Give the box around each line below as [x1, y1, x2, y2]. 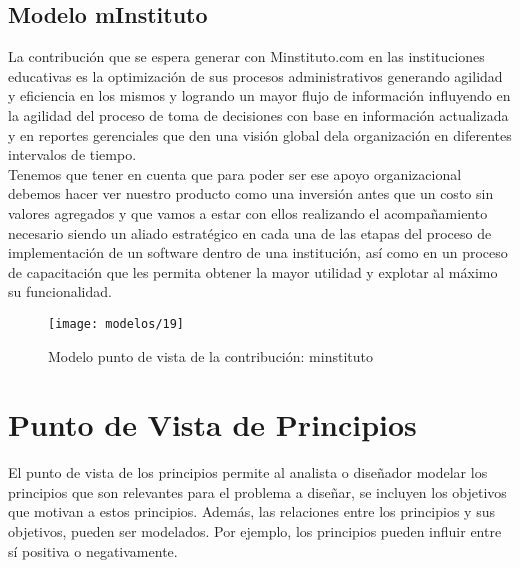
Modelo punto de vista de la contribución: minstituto [48, 345, 373, 366]
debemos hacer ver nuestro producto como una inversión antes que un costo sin [8, 183, 494, 204]
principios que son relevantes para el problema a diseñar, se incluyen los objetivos [8, 481, 507, 502]
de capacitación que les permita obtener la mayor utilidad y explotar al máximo [8, 261, 498, 282]
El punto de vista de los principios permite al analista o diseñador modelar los [8, 462, 488, 483]
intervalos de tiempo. [8, 144, 137, 165]
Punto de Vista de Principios [8, 404, 417, 445]
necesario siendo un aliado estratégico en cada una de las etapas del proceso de [8, 222, 492, 243]
